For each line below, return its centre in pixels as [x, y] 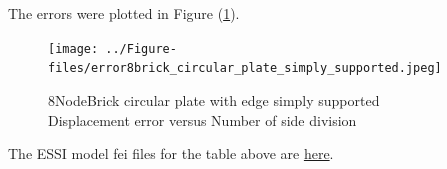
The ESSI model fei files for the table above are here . [171, 153]
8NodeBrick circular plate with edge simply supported [214, 99]
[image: [73, 48]
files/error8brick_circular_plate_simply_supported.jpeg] [245, 68]
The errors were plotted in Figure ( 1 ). [124, 13]
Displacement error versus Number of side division [202, 119]
